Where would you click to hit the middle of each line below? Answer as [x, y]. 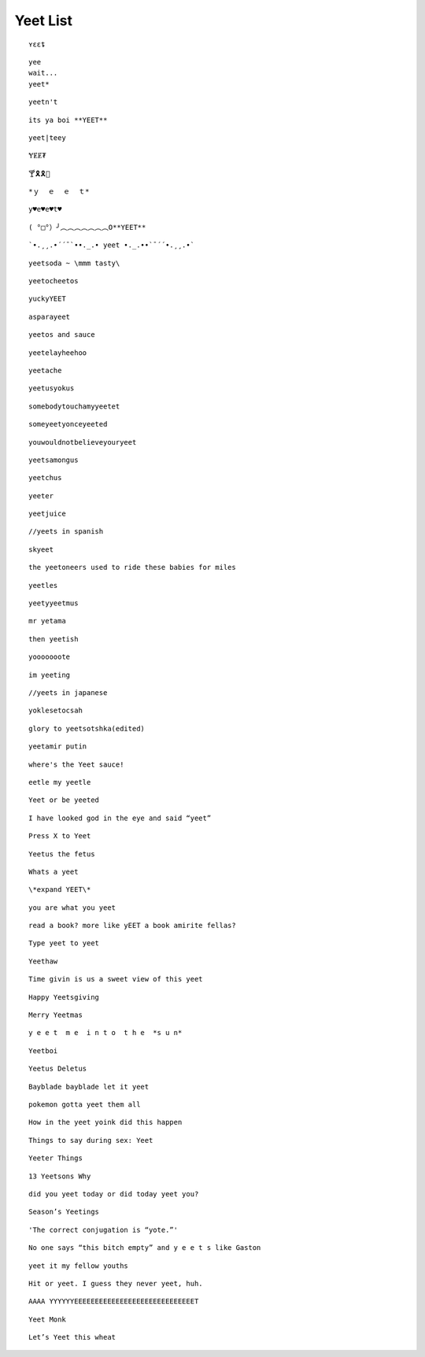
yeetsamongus [54, 460]
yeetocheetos [54, 281]
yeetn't [43, 102]
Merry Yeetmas [55, 1015]
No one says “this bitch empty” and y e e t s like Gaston [145, 1248]
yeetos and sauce [62, 335]
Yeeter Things [55, 1158]
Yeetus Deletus [58, 1069]
